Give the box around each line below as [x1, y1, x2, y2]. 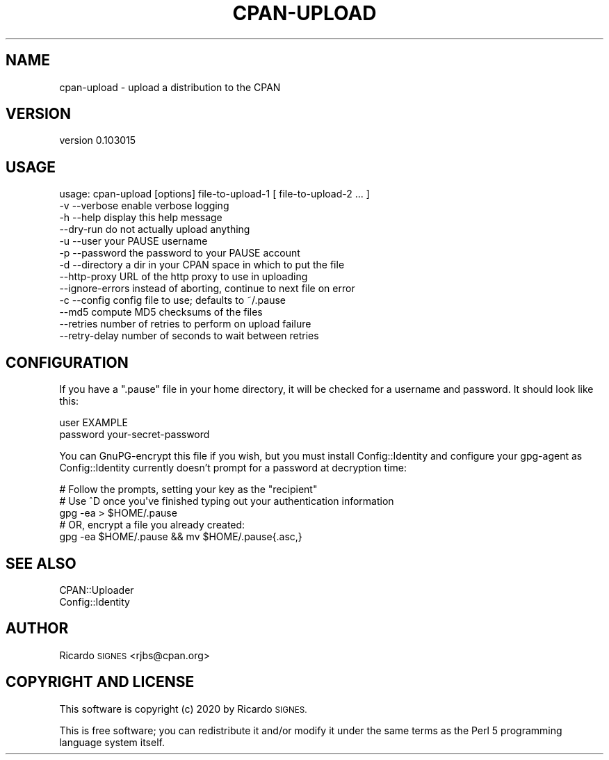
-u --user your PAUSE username [59, 235, 208, 248]
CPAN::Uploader [59, 583, 134, 596]
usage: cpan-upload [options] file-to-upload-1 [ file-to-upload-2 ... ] [59, 188, 370, 200]
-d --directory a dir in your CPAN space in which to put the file [59, 259, 345, 271]
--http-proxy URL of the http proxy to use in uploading [59, 270, 308, 283]
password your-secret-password [59, 428, 210, 441]
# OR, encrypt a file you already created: [59, 519, 245, 531]
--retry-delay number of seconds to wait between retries [59, 330, 319, 342]
